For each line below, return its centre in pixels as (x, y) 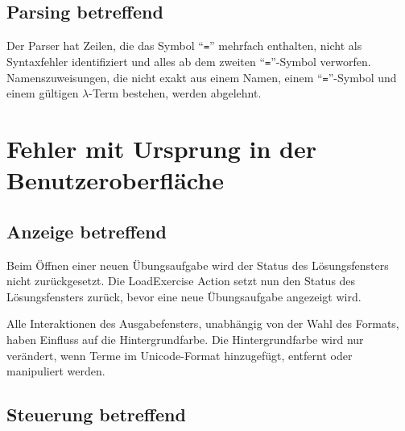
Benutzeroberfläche (115, 180)
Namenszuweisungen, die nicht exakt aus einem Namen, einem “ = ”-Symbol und (202, 77)
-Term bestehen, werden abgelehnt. (175, 93)
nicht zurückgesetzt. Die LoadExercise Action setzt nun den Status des (181, 281)
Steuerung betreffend (96, 414)
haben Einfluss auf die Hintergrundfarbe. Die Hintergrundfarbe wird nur (185, 339)
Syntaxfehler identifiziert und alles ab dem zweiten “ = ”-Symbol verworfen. (189, 61)
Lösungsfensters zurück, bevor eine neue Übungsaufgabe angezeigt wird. (184, 296)
